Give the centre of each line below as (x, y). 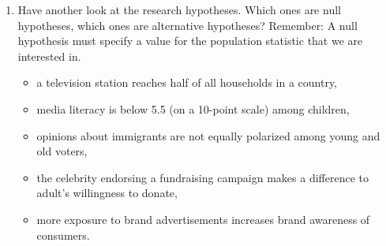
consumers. (63, 235)
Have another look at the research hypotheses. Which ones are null (179, 9)
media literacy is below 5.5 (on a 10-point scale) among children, (193, 108)
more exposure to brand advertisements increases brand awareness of (203, 219)
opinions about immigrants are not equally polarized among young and (208, 135)
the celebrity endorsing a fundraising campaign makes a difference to (202, 177)
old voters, (62, 151)
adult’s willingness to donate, (107, 193)
